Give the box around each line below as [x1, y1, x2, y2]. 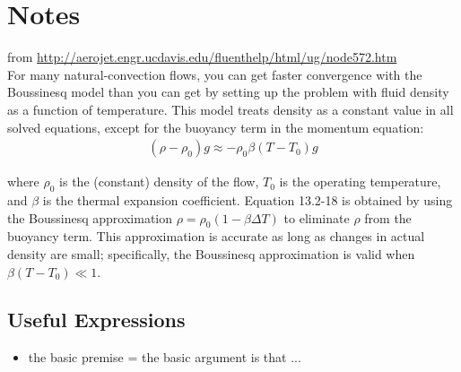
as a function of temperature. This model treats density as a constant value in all [7, 99, 454, 118]
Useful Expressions [7, 306, 186, 333]
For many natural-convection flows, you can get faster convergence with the [7, 65, 422, 83]
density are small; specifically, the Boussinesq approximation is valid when [7, 244, 415, 263]
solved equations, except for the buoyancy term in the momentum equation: [7, 117, 424, 136]
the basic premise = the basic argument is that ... [28, 348, 301, 367]
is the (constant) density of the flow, [59, 172, 259, 191]
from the [364, 208, 412, 227]
